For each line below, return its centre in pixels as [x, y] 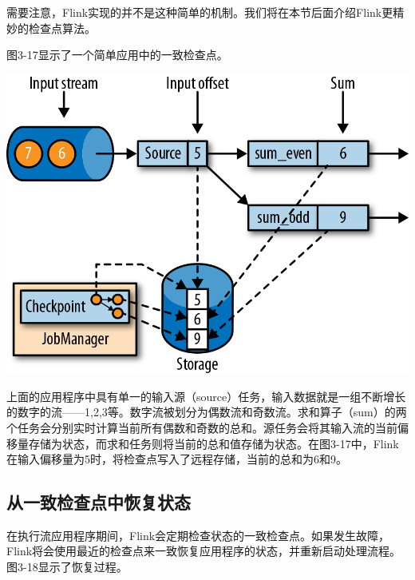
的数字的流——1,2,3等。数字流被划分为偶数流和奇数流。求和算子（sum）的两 [207, 412]
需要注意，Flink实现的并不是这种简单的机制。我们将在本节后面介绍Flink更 [200, 12]
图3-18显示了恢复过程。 [67, 567]
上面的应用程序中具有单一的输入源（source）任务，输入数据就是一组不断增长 [206, 396]
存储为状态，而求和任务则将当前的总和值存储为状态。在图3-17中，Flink [213, 443]
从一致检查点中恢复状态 [99, 502]
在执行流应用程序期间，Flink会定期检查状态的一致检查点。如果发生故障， [198, 535]
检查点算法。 [62, 28]
